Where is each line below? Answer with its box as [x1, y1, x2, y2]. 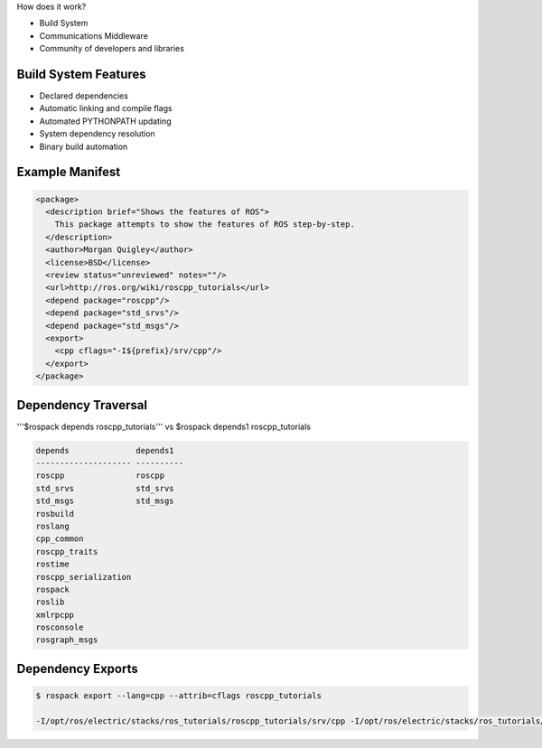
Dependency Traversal [16, 397, 148, 413]
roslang [35, 520, 70, 531]
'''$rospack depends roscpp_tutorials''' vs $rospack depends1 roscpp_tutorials [16, 421, 312, 432]
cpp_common [35, 534, 84, 544]
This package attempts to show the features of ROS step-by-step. [54, 220, 356, 229]
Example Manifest [16, 164, 121, 180]
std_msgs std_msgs [35, 496, 175, 506]
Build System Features [16, 66, 146, 81]
